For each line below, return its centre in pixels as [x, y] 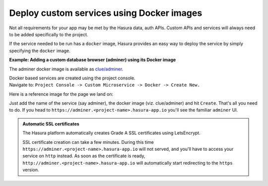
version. [31, 170]
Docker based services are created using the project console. [72, 78]
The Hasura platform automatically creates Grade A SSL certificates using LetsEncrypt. [111, 133]
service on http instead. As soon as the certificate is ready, [84, 156]
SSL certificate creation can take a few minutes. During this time [88, 142]
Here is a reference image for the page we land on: [61, 94]
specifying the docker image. [40, 51]
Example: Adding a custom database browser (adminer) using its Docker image [93, 60]
